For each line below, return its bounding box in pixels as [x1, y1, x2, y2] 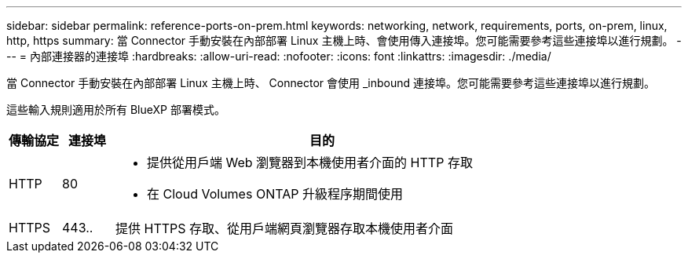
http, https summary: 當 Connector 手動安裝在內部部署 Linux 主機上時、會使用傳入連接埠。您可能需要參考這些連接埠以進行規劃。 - [6, 34, 682, 47]
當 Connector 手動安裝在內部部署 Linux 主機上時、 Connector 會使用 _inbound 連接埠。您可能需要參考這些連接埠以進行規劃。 [6, 76, 655, 89]
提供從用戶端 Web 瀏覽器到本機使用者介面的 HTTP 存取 [147, 155, 473, 170]
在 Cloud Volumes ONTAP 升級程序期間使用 [147, 186, 403, 202]
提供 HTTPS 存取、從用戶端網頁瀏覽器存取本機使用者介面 [115, 221, 454, 236]
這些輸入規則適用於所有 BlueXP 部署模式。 [6, 103, 225, 116]
